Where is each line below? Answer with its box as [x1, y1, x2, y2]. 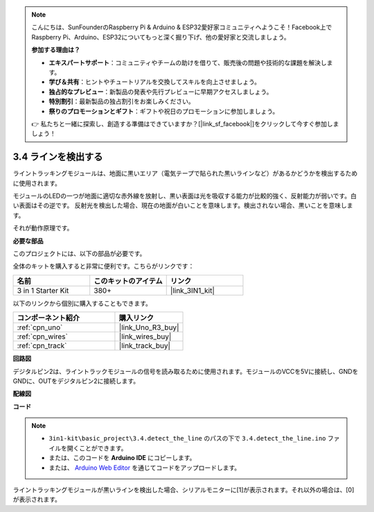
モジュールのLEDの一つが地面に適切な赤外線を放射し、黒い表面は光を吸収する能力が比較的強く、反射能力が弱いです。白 [12, 191, 357, 200]
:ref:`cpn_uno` [17, 323, 63, 332]
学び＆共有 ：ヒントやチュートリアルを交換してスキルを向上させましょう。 [48, 78, 261, 86]
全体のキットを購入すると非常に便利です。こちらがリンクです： [12, 262, 195, 271]
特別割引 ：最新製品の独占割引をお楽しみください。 [48, 97, 195, 105]
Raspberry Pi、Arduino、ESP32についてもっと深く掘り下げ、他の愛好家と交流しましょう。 [31, 33, 290, 41]
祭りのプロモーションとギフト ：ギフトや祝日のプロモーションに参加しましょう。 [48, 107, 279, 115]
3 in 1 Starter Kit [17, 285, 69, 295]
